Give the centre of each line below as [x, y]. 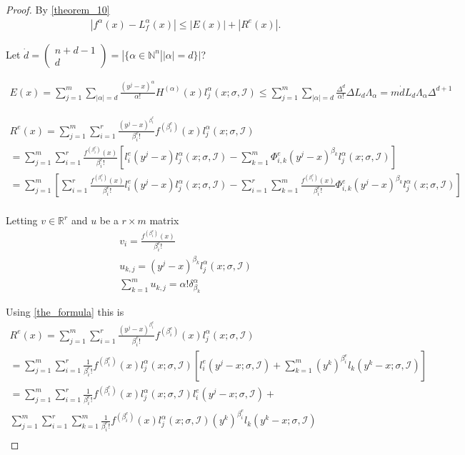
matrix [164, 220]
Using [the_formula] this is [65, 312]
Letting [22, 220]
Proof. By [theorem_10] [58, 9]
